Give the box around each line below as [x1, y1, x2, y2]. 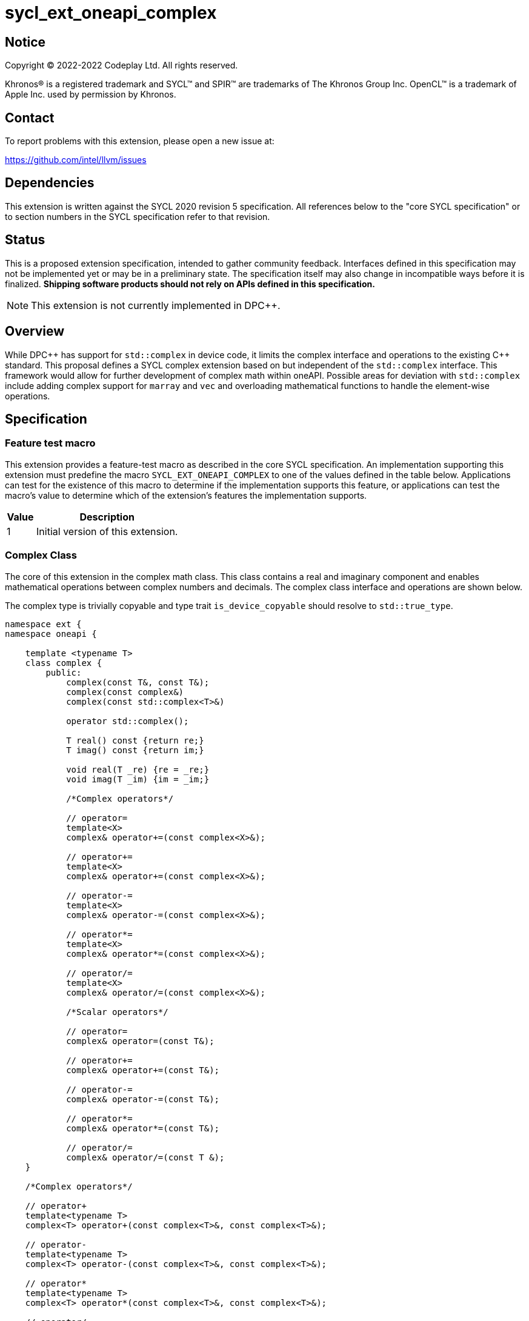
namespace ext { [5, 619, 82, 629]
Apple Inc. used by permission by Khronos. [5, 89, 176, 100]
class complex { [25, 657, 102, 668]
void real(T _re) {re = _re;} [66, 764, 210, 774]
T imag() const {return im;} [66, 745, 204, 755]
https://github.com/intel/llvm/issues [5, 155, 147, 165]
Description [79, 510, 135, 523]
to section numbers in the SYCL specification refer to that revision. [5, 211, 270, 222]
